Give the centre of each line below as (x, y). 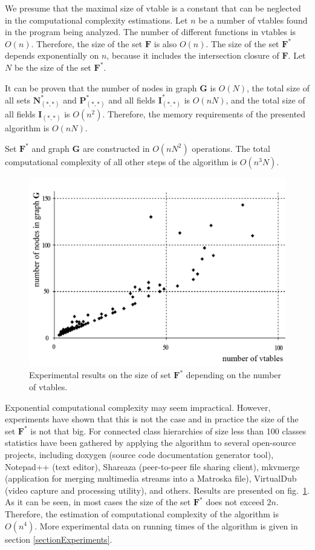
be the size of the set (53, 67)
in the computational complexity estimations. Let (96, 20)
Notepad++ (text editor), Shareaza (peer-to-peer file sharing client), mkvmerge (152, 466)
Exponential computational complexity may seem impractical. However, (138, 407)
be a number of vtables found (253, 20)
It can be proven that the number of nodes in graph (101, 87)
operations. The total (231, 148)
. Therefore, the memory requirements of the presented (204, 113)
